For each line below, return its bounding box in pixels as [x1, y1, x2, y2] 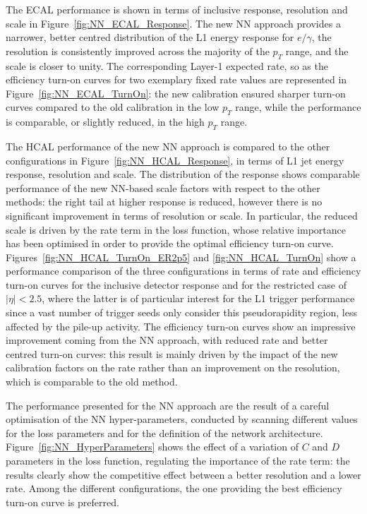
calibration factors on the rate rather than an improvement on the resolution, [6, 360, 340, 375]
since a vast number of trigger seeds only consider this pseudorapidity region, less [6, 305, 357, 320]
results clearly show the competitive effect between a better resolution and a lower [6, 467, 361, 482]
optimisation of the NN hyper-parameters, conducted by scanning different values [6, 412, 358, 426]
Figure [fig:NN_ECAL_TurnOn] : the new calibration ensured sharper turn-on [6, 85, 346, 100]
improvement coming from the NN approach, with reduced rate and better [6, 333, 328, 347]
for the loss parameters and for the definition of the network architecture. [6, 425, 323, 440]
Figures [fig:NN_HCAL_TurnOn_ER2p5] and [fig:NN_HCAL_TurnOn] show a [6, 249, 356, 264]
